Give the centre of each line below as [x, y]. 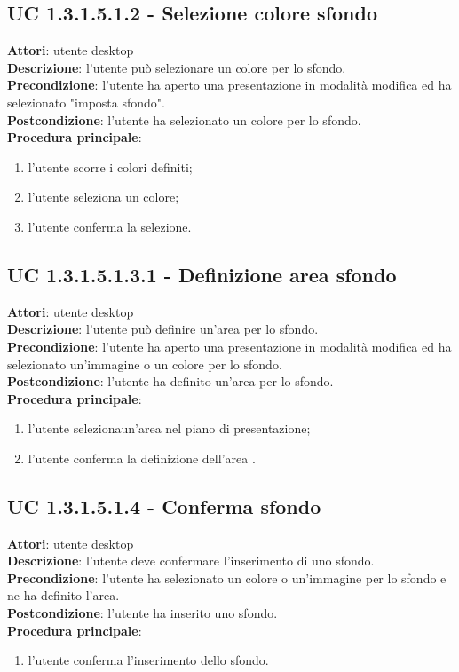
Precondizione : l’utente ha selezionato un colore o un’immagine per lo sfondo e [227, 577]
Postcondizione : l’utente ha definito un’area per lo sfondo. [170, 381]
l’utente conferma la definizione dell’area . [142, 458]
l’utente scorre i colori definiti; [110, 166]
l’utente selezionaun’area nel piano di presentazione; [169, 428]
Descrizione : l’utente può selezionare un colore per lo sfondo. [177, 67]
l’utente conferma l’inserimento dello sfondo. [148, 660]
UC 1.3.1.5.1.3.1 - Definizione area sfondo [202, 274]
